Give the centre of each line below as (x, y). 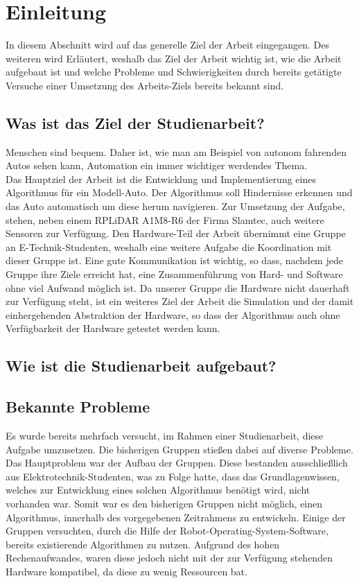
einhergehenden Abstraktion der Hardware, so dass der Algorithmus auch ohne (173, 314)
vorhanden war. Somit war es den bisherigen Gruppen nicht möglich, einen (164, 503)
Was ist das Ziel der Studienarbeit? (135, 122)
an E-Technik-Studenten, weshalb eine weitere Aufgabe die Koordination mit (169, 246)
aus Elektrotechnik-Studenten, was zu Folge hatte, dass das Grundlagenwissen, (173, 476)
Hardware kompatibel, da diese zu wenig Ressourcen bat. (126, 571)
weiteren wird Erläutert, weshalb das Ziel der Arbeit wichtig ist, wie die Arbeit (174, 58)
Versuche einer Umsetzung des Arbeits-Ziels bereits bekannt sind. (145, 85)
